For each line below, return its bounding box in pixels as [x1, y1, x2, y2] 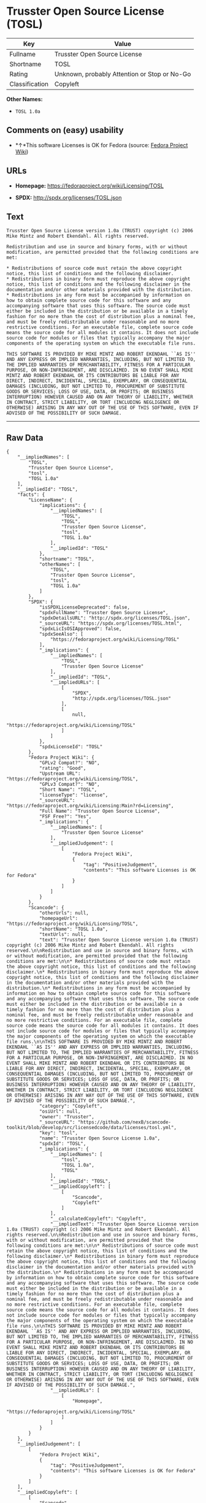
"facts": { [17, 492, 45, 498]
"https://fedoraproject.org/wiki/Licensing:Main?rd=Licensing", [6, 803, 174, 809]
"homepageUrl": [39, 915, 78, 922]
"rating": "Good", [39, 765, 86, 772]
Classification [9, 80, 49, 88]
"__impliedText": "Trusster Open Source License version [50, 1221, 199, 1227]
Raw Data [6, 432, 44, 443]
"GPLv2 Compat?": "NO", [39, 760, 100, 766]
